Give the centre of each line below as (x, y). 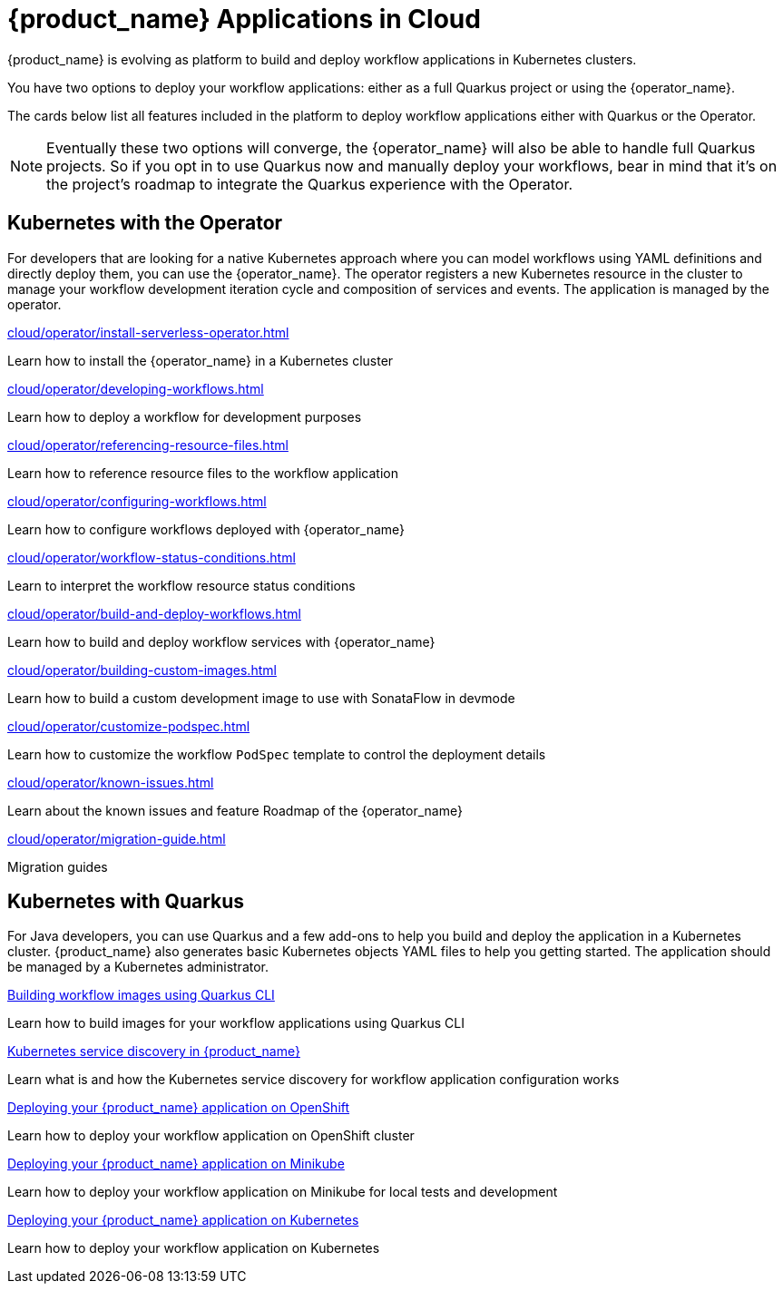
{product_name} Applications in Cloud (244, 19)
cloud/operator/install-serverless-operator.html (148, 332)
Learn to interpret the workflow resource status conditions (181, 585)
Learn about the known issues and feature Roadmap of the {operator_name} (235, 810)
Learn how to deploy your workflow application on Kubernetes (194, 1248)
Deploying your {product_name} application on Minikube (176, 1164)
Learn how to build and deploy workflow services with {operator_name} (221, 641)
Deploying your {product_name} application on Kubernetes (183, 1220)
